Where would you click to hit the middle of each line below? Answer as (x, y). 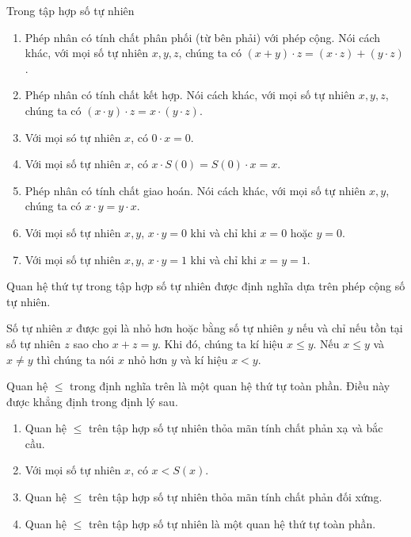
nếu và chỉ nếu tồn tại (350, 328)
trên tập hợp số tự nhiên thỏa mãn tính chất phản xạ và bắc (236, 428)
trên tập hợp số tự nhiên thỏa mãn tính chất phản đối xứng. (235, 497)
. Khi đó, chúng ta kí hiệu (221, 343)
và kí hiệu (204, 359)
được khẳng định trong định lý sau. (92, 401)
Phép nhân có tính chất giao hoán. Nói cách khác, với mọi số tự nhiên (195, 190)
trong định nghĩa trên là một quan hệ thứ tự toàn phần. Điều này (230, 386)
